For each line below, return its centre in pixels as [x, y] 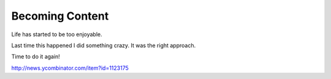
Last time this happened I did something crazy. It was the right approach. [104, 45]
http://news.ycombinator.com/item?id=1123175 [70, 68]
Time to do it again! [36, 57]
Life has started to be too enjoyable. [57, 34]
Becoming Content [60, 16]
